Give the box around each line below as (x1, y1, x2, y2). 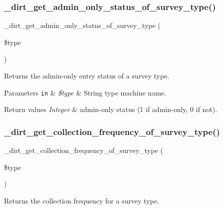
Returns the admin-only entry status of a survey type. (4, 70, 170, 80)
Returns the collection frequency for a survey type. (4, 195, 159, 205)
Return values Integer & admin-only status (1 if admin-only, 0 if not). (4, 104, 218, 114)
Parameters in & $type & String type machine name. (4, 87, 166, 97)
